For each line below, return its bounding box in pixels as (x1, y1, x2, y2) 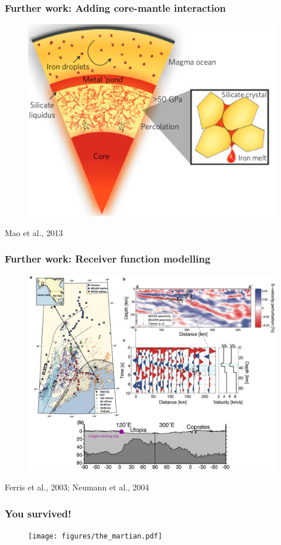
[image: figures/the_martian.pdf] (28, 532, 163, 541)
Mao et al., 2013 (5, 226, 63, 238)
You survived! (5, 506, 71, 520)
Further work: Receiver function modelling (5, 251, 211, 266)
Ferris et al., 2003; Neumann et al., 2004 (5, 481, 149, 493)
